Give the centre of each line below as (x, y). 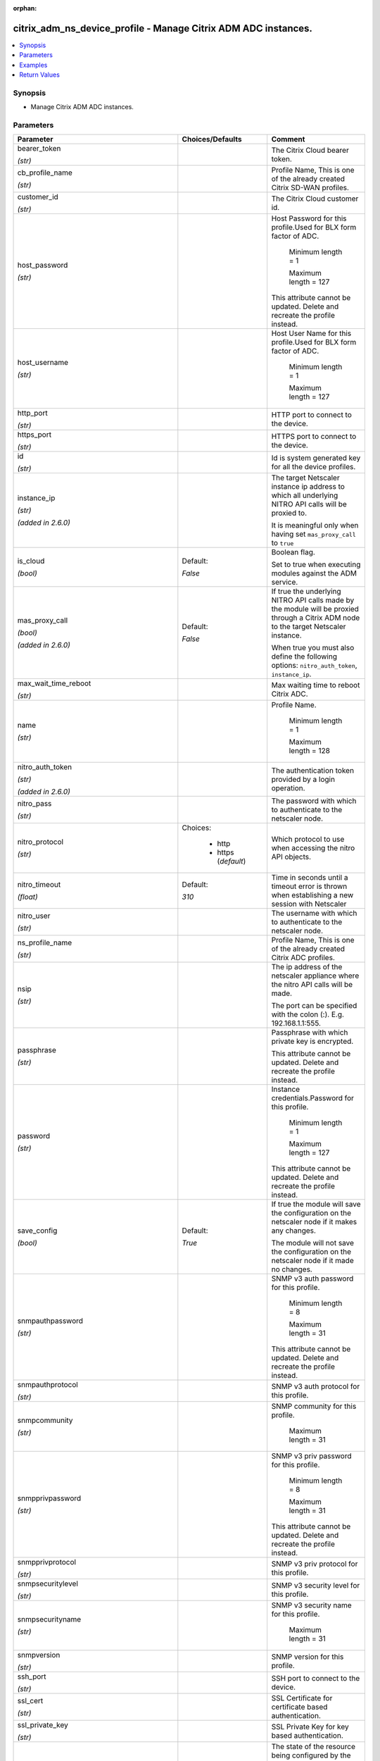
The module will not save (313, 1243)
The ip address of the (307, 967)
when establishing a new (312, 895)
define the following (304, 657)
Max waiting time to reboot (316, 685)
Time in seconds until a (310, 878)
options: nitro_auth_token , (315, 666)
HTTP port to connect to (311, 415)
